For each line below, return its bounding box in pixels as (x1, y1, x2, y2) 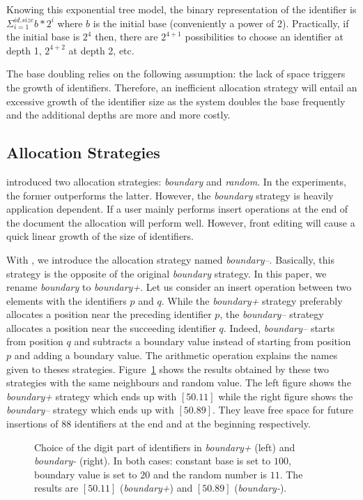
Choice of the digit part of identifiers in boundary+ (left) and (34, 439, 295, 454)
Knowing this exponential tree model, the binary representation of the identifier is (6, 2, 357, 16)
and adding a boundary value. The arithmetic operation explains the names (14, 348, 338, 363)
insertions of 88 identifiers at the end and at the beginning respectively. (6, 416, 311, 431)
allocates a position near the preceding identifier (6, 307, 212, 321)
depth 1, (6, 43, 42, 57)
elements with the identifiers (6, 293, 127, 308)
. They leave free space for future (212, 402, 353, 417)
